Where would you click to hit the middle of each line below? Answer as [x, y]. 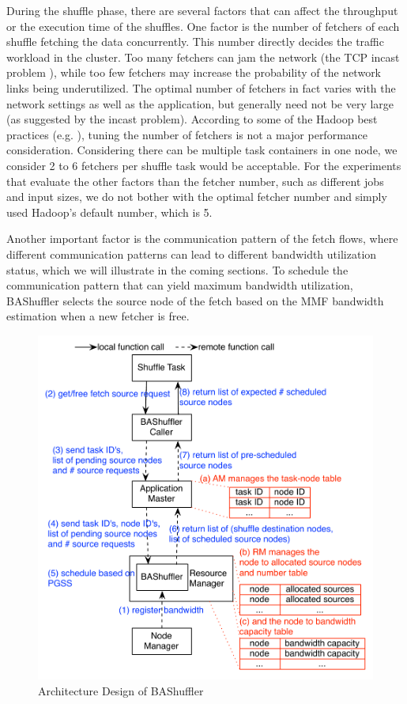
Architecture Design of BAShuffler [121, 690]
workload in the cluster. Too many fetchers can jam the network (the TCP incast [203, 57]
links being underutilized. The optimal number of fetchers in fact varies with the [201, 87]
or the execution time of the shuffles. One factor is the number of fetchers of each [203, 26]
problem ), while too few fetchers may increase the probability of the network [194, 72]
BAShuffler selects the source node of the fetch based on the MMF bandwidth [195, 300]
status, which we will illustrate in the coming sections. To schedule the [177, 269]
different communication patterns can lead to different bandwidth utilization [192, 254]
